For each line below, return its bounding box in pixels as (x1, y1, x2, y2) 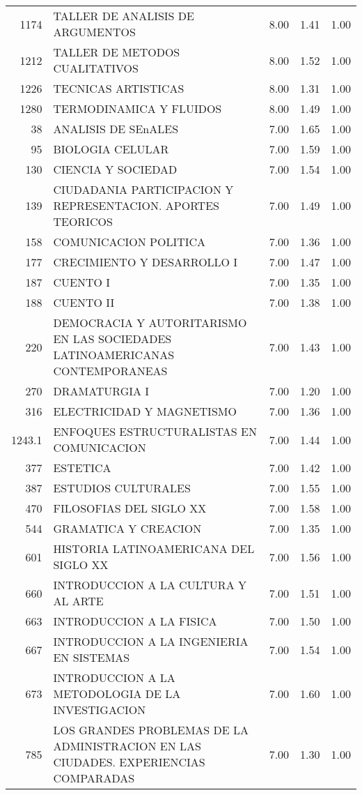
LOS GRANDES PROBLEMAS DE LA (53, 722, 249, 738)
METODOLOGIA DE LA (53, 686, 181, 702)
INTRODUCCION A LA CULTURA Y (53, 577, 246, 593)
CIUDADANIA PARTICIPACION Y (53, 181, 234, 197)
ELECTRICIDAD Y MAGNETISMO (53, 403, 237, 419)
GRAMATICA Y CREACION (53, 520, 202, 536)
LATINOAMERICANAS (53, 347, 175, 363)
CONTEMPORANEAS (53, 363, 168, 379)
